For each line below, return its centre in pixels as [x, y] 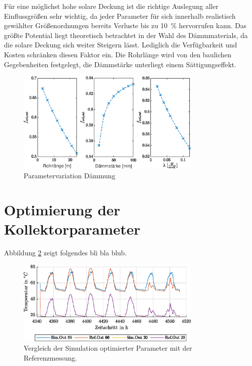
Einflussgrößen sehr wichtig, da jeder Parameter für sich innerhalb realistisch [120, 16]
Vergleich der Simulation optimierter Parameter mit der [108, 348]
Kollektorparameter [72, 229]
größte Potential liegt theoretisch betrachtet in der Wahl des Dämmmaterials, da [126, 35]
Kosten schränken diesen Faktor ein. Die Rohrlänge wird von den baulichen [118, 54]
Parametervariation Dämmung [70, 176]
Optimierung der [62, 210]
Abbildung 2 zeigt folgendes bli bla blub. [66, 253]
